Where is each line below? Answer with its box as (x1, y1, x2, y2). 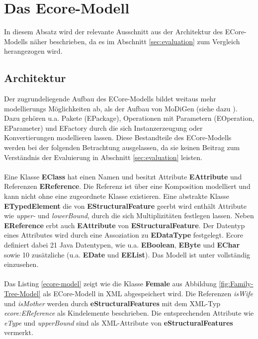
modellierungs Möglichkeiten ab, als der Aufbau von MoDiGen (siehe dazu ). (4, 103, 238, 113)
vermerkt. (4, 327, 33, 338)
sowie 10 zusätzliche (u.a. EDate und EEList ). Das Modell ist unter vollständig (4, 249, 251, 259)
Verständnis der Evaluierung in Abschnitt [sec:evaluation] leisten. (4, 152, 202, 162)
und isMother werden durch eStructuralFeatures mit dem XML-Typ (4, 298, 221, 308)
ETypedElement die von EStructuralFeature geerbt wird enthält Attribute (4, 200, 247, 211)
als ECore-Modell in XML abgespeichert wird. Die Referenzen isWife (43, 288, 253, 298)
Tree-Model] (4, 288, 41, 298)
